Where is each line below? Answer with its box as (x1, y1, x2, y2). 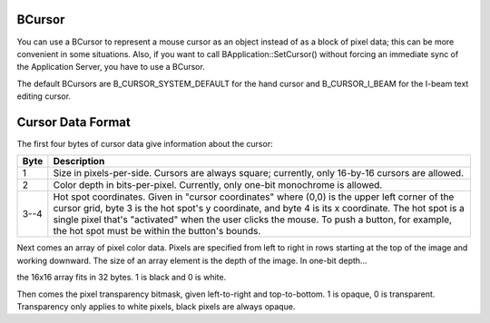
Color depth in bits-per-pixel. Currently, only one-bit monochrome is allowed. (53, 179, 383, 191)
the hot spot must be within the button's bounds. (53, 225, 261, 238)
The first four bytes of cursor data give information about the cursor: (16, 138, 273, 149)
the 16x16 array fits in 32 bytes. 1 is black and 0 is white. (16, 272, 227, 283)
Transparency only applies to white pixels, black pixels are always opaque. (16, 300, 296, 312)
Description (53, 155, 105, 168)
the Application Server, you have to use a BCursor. (16, 62, 206, 73)
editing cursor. (16, 91, 72, 102)
